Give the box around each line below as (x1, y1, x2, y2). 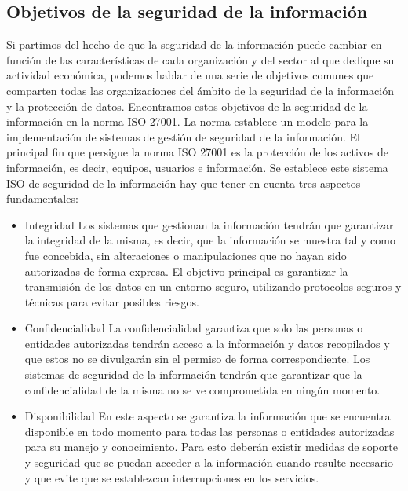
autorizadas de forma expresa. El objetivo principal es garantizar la (24, 262, 348, 279)
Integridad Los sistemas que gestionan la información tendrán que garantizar (24, 216, 394, 233)
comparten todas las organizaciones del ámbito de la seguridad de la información (6, 82, 394, 98)
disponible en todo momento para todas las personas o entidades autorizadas (24, 423, 395, 439)
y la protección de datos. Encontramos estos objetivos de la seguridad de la (6, 97, 368, 114)
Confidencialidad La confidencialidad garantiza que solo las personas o (24, 320, 363, 336)
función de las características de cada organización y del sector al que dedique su (6, 51, 395, 68)
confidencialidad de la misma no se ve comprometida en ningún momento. (24, 381, 381, 398)
